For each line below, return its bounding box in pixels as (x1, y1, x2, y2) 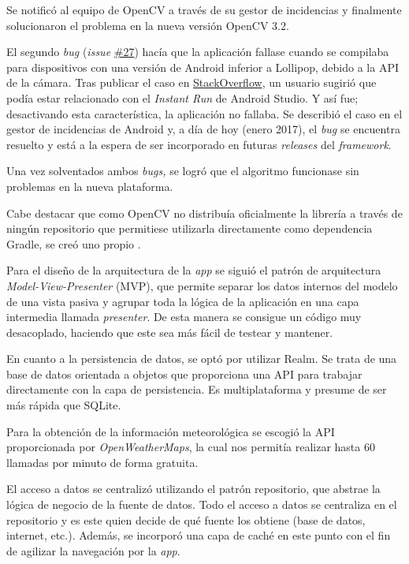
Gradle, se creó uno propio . (6, 235, 141, 252)
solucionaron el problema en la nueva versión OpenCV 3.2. (6, 17, 289, 33)
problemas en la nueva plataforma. (6, 177, 173, 194)
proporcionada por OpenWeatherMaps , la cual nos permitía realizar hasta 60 (6, 439, 375, 455)
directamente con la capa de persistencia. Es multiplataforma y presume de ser (6, 381, 387, 398)
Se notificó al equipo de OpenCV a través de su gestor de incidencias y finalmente (6, 2, 402, 17)
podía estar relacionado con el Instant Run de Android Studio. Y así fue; (6, 89, 359, 106)
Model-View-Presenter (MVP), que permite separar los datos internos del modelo (6, 277, 398, 293)
